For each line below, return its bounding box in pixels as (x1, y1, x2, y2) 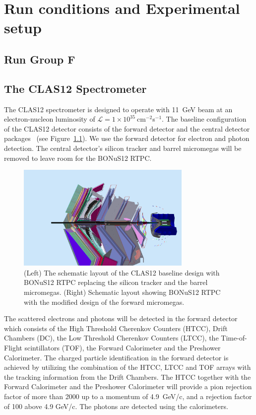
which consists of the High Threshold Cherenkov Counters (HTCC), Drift (4, 323, 228, 333)
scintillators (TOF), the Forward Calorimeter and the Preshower (24, 343, 221, 353)
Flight (4, 343, 22, 353)
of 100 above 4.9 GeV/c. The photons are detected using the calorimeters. (4, 401, 228, 411)
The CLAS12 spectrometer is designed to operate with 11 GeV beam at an (4, 104, 233, 114)
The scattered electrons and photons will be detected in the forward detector (4, 313, 238, 324)
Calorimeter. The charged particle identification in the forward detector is (4, 352, 229, 362)
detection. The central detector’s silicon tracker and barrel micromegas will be (4, 142, 242, 153)
